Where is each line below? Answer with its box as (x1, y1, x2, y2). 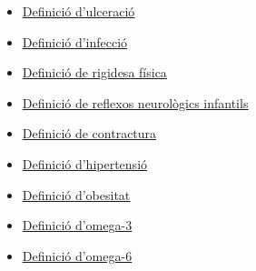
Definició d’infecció (22, 32, 128, 51)
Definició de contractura (22, 124, 157, 143)
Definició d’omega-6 (22, 246, 133, 265)
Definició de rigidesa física (22, 63, 167, 82)
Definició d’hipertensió (22, 154, 148, 173)
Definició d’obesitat (22, 185, 131, 204)
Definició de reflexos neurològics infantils (22, 93, 249, 112)
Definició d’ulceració (22, 2, 135, 20)
